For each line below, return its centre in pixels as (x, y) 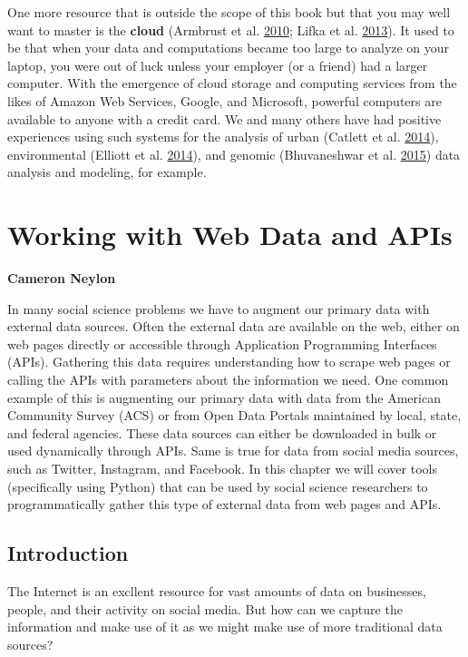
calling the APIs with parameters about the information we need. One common (228, 380)
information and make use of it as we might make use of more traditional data (225, 627)
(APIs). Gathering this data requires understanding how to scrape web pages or (229, 362)
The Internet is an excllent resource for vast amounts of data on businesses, (217, 590)
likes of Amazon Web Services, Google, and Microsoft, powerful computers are (224, 100)
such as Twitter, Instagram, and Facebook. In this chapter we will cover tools (222, 468)
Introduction (68, 553)
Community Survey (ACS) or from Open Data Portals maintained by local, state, (234, 415)
